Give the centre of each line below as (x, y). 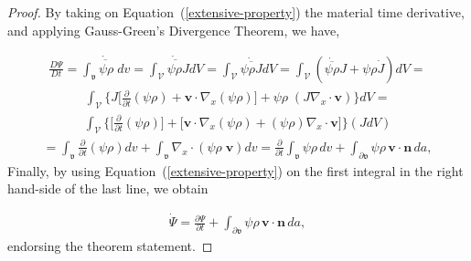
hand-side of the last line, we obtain (108, 188)
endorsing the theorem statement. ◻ (110, 245)
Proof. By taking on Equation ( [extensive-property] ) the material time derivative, (236, 12)
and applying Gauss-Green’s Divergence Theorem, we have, (174, 30)
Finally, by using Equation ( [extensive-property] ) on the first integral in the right (235, 170)
